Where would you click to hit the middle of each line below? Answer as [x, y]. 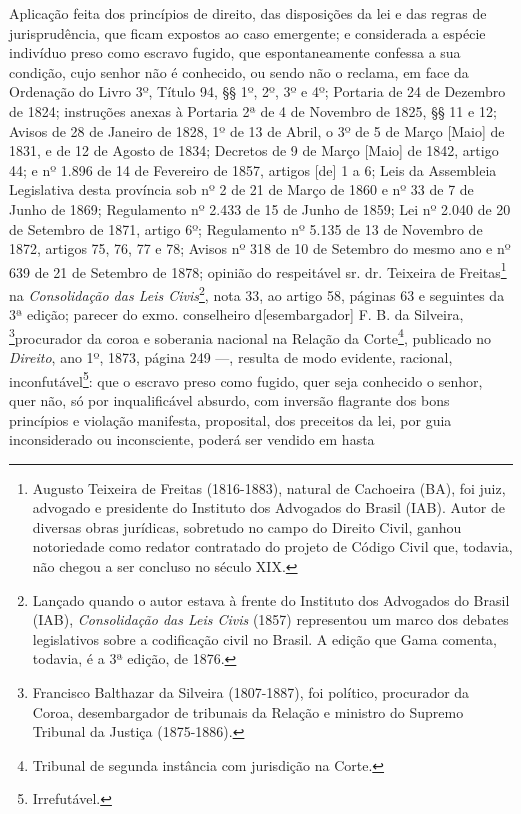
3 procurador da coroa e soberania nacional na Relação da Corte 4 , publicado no [250, 336]
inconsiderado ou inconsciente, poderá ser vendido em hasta [192, 439]
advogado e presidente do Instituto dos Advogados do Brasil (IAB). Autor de [269, 507]
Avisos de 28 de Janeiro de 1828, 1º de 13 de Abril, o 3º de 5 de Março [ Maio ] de [257, 130]
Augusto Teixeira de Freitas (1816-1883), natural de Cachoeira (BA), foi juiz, [269, 487]
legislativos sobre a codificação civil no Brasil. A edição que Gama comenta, [264, 638]
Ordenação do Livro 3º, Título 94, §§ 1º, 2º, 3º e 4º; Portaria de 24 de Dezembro [257, 91]
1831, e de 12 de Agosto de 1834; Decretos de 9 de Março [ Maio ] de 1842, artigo [254, 150]
